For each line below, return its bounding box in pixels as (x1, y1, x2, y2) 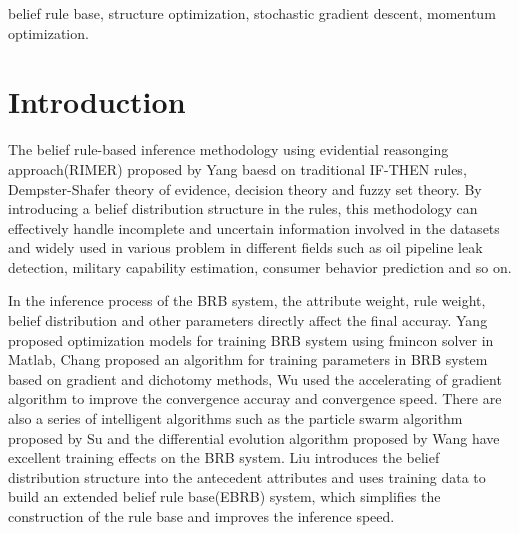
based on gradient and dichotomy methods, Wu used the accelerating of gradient (8, 368, 502, 389)
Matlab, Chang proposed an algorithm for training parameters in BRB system (8, 349, 488, 370)
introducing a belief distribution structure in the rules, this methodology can (8, 198, 478, 219)
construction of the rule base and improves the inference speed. (8, 506, 395, 526)
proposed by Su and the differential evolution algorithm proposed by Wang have (8, 427, 500, 448)
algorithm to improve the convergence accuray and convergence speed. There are (8, 388, 502, 409)
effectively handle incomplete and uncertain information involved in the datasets (8, 217, 500, 238)
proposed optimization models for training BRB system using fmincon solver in (8, 329, 494, 350)
